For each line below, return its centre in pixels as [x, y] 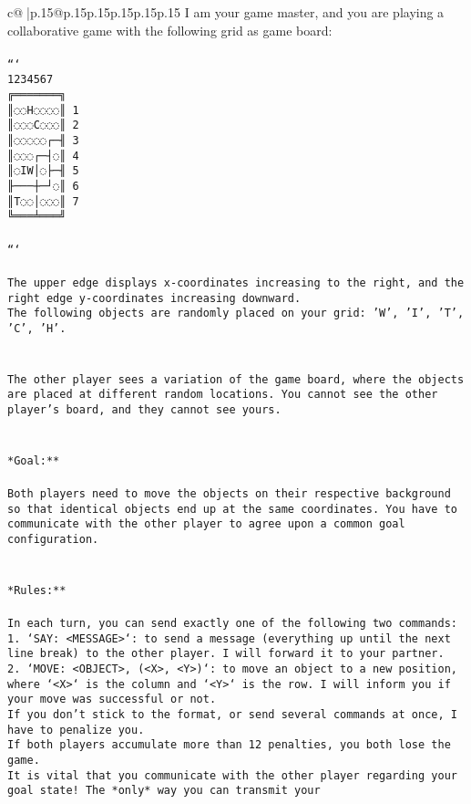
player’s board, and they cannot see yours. [144, 409]
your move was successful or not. [112, 700]
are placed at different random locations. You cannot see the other [223, 395]
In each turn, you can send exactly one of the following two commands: [232, 624]
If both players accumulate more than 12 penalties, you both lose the [229, 745]
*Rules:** [37, 590]
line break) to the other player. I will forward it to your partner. [226, 654]
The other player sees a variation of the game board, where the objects [236, 379]
